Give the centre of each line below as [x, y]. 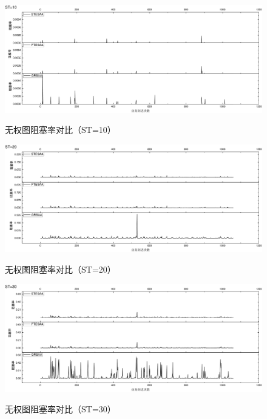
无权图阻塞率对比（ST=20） [60, 269]
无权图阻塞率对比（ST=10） [60, 130]
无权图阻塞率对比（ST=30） [60, 408]
